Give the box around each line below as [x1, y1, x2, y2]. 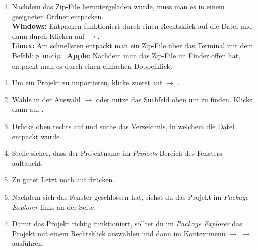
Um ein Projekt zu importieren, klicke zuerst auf [12, 77, 162, 88]
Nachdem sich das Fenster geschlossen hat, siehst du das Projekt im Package [12, 191, 249, 202]
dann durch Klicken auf [12, 30, 85, 41]
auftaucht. [12, 157, 43, 168]
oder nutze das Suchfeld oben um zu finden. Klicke [96, 94, 253, 104]
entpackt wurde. [12, 131, 62, 141]
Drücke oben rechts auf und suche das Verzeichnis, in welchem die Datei [12, 121, 235, 131]
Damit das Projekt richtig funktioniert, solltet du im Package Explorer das [12, 218, 242, 229]
